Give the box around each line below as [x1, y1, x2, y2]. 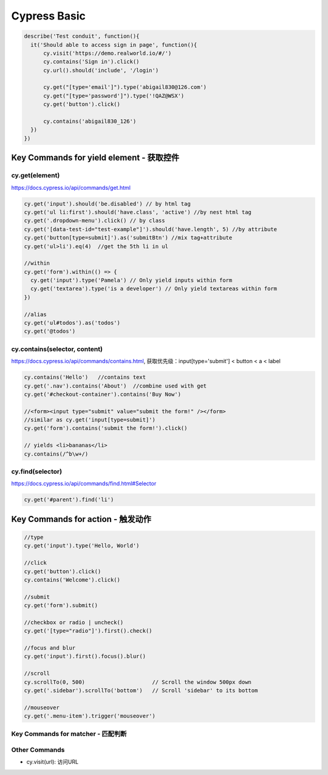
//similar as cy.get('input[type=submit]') [24, 417, 156, 423]
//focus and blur [24, 645, 76, 652]
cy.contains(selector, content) [11, 344, 103, 353]
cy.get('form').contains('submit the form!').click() [24, 425, 188, 432]
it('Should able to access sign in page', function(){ [30, 41, 197, 48]
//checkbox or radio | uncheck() [24, 619, 124, 626]
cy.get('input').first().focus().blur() [24, 653, 146, 660]
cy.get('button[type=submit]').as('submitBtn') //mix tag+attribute [24, 234, 233, 242]
